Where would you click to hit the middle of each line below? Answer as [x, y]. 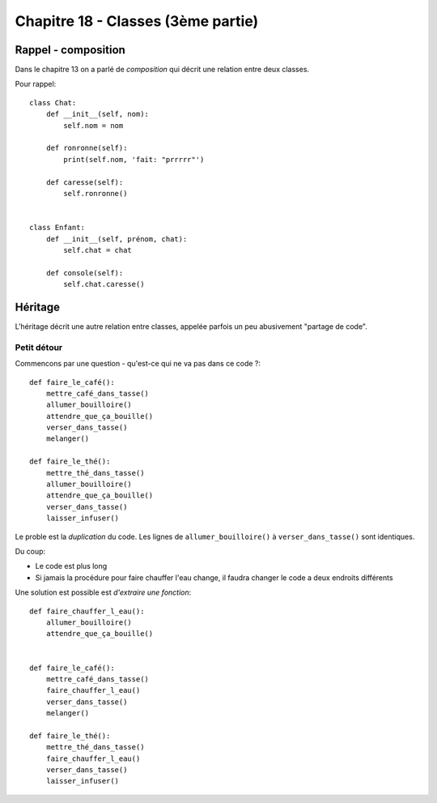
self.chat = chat [98, 250]
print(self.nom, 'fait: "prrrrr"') [134, 159]
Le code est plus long [71, 566]
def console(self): [85, 273]
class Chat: [53, 103]
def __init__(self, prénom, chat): [117, 239]
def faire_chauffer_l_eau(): [87, 611]
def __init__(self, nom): [98, 114]
